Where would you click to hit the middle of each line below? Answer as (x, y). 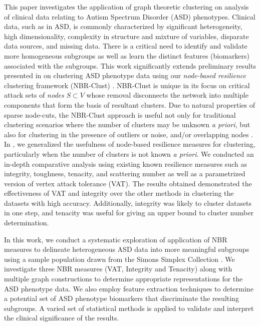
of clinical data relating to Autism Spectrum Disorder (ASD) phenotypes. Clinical (130, 16)
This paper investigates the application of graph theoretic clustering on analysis (126, 7)
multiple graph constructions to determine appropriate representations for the (123, 279)
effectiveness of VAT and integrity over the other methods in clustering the (119, 193)
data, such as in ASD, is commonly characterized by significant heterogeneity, (123, 26)
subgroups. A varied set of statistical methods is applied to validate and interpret (129, 308)
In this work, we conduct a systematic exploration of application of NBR (116, 239)
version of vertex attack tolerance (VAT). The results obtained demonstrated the (128, 183)
